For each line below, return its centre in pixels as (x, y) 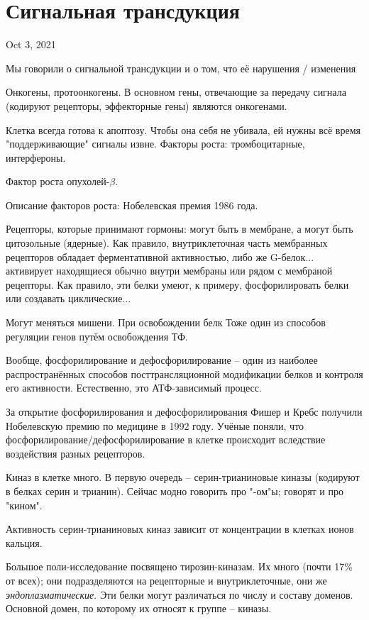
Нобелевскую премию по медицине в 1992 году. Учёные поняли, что (155, 425)
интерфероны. (36, 157)
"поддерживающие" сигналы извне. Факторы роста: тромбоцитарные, (155, 144)
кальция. (24, 542)
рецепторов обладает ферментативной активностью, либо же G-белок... (160, 256)
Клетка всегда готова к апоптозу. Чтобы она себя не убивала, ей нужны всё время (183, 129)
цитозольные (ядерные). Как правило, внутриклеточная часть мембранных (167, 243)
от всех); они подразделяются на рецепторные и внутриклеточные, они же (166, 580)
